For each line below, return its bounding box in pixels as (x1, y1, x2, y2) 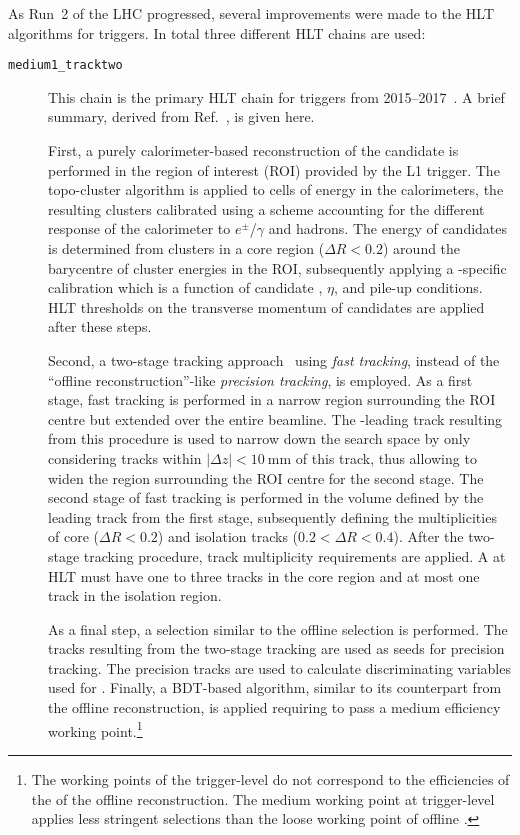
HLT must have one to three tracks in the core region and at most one (48, 565, 480, 586)
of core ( (48, 526, 99, 547)
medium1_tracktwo (8, 58, 123, 73)
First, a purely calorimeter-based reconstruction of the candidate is (48, 140, 459, 161)
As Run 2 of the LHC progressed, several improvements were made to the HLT (8, 3, 495, 23)
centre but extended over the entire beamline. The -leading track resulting (48, 408, 503, 429)
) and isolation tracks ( (157, 526, 299, 547)
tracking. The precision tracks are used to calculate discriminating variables (48, 657, 511, 678)
